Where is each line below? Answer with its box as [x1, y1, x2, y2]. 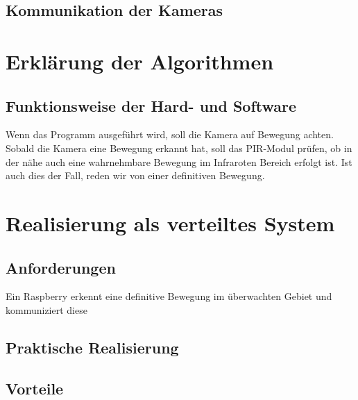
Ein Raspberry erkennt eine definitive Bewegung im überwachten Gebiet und [6, 289, 332, 303]
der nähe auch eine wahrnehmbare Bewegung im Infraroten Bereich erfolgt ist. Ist [6, 154, 352, 169]
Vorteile [6, 377, 64, 399]
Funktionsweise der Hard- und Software [6, 94, 297, 116]
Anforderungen [6, 256, 116, 278]
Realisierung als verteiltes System [6, 208, 335, 237]
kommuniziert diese [6, 302, 87, 317]
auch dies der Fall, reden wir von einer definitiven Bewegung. [6, 168, 265, 183]
